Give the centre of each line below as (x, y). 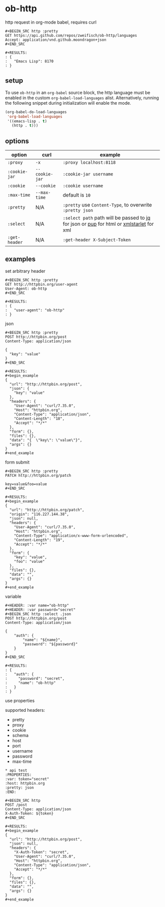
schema (20, 735)
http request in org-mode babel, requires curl (51, 22)
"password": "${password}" (50, 644)
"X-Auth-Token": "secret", (41, 852)
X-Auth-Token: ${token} (29, 813)
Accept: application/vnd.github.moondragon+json (56, 40)
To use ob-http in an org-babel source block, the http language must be (78, 92)
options (17, 141)
